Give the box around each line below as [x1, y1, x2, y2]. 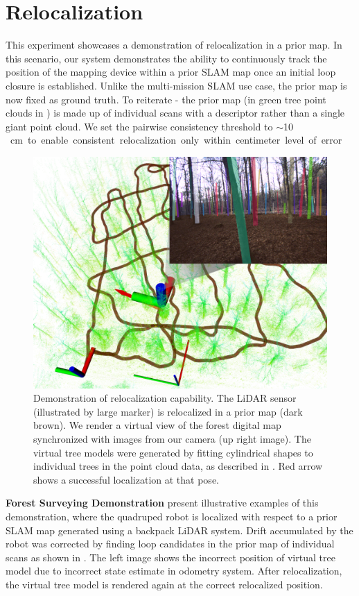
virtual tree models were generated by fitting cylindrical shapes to [33, 445, 313, 459]
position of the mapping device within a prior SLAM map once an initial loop [6, 65, 336, 79]
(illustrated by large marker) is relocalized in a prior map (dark [33, 404, 303, 418]
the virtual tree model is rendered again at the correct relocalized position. [6, 577, 323, 591]
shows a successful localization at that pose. [33, 472, 219, 486]
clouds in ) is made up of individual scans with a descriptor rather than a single [6, 105, 345, 120]
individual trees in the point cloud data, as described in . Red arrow [33, 459, 323, 473]
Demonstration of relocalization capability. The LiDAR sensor [33, 391, 297, 405]
